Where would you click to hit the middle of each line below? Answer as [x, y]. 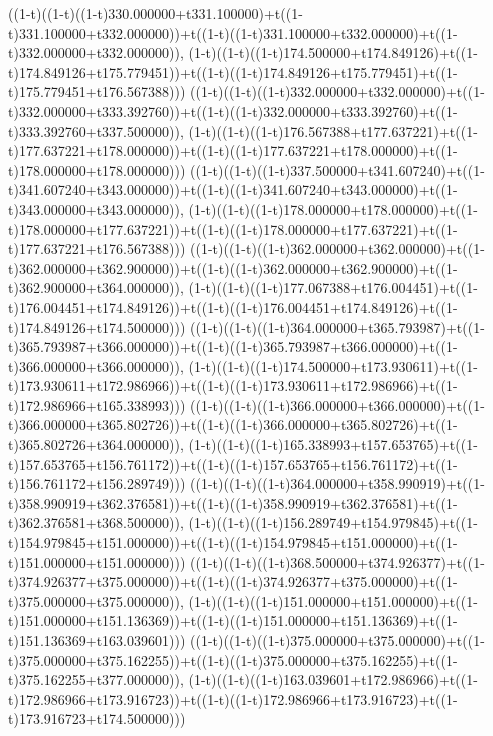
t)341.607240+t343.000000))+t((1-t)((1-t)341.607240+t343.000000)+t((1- [233, 189]
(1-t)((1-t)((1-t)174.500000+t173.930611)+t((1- [333, 365]
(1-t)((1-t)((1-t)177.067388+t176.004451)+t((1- [333, 287]
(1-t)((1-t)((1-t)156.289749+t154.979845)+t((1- [333, 522]
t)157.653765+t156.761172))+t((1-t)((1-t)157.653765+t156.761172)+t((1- [233, 463]
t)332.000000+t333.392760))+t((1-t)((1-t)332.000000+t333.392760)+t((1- [233, 110]
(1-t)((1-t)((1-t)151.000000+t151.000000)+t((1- [333, 600]
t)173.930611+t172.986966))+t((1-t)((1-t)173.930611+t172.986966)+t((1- [233, 385]
